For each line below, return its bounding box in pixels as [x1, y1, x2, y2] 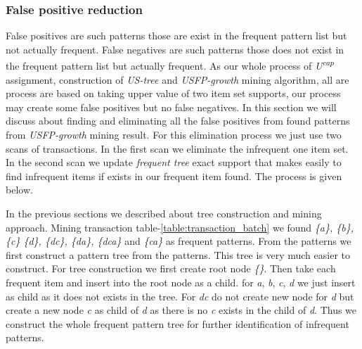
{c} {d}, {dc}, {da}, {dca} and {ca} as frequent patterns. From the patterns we [6, 234, 351, 248]
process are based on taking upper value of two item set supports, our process [6, 86, 341, 101]
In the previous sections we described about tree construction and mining [6, 206, 322, 220]
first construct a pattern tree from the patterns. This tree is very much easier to [6, 247, 350, 262]
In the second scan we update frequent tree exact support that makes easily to [6, 155, 342, 170]
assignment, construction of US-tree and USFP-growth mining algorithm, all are [6, 72, 349, 87]
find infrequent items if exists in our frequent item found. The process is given [6, 168, 342, 183]
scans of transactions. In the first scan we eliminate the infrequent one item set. [6, 141, 349, 156]
